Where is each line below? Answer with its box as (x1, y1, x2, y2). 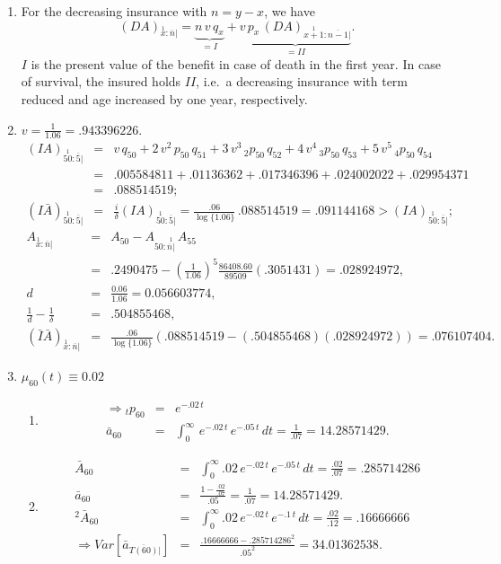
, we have (264, 2, 315, 20)
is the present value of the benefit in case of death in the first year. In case (31, 54, 441, 73)
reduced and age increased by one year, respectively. (21, 89, 308, 108)
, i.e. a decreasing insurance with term (196, 72, 409, 91)
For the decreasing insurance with (21, 2, 207, 20)
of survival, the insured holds (21, 72, 181, 91)
